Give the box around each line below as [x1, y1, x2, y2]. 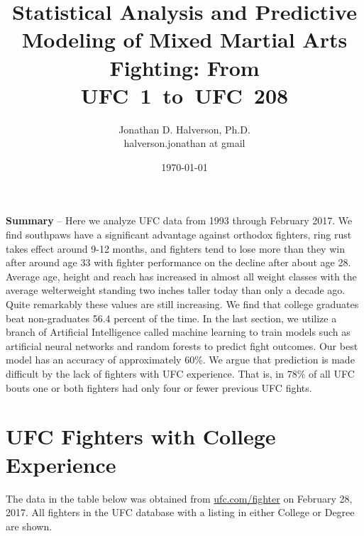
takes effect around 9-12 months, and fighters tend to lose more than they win [6, 241, 345, 256]
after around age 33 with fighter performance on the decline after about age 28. [6, 255, 351, 270]
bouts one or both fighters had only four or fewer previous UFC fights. [6, 380, 312, 395]
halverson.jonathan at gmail [123, 136, 246, 151]
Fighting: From [109, 53, 260, 82]
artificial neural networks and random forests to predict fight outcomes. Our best [6, 338, 358, 353]
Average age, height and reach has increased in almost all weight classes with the [6, 268, 357, 283]
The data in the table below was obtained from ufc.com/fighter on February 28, [6, 491, 353, 505]
